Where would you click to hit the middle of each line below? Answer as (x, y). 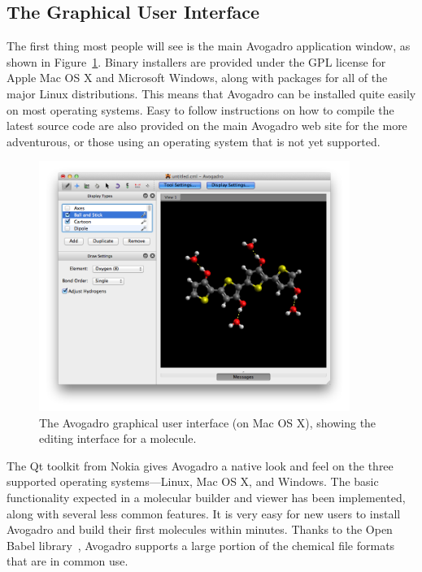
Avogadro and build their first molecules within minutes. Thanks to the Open (200, 529)
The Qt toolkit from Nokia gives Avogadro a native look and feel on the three (200, 465)
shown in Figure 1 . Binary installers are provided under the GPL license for (196, 61)
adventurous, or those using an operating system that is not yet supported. (194, 141)
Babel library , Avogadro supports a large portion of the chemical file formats (201, 545)
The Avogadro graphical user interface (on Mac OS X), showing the (208, 422)
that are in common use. (67, 561)
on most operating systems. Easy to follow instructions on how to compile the (200, 109)
